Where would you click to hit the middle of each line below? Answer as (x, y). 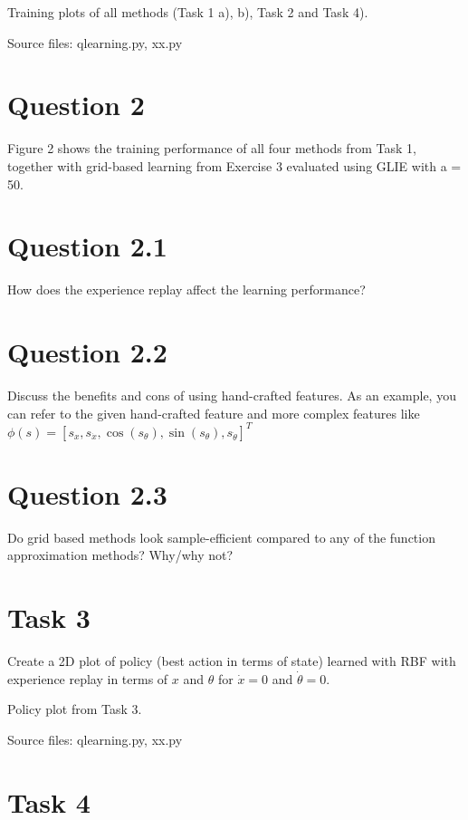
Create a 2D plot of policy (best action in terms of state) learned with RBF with (232, 661)
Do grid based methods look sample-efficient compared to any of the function (221, 537)
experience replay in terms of (88, 678)
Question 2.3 (87, 493)
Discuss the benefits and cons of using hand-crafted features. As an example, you (232, 395)
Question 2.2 (87, 352)
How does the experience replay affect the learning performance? (186, 289)
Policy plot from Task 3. (75, 709)
